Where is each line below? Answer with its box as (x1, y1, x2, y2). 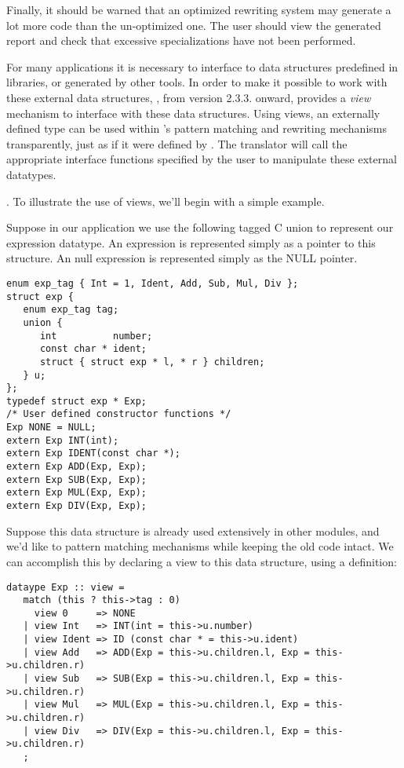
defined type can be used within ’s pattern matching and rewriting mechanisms (6, 120, 387, 137)
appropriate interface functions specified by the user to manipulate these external (6, 151, 397, 167)
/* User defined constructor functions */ (6, 408, 231, 420)
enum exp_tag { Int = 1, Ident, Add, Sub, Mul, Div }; (6, 277, 299, 289)
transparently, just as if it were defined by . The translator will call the (6, 135, 348, 152)
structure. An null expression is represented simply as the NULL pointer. (6, 250, 358, 266)
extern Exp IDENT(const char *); (6, 448, 180, 459)
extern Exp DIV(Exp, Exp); (6, 500, 147, 512)
